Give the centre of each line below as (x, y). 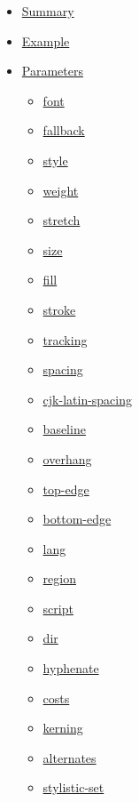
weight (61, 190)
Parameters (52, 71)
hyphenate (71, 668)
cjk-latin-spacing (88, 399)
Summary (48, 11)
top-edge (66, 489)
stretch (62, 220)
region (59, 578)
